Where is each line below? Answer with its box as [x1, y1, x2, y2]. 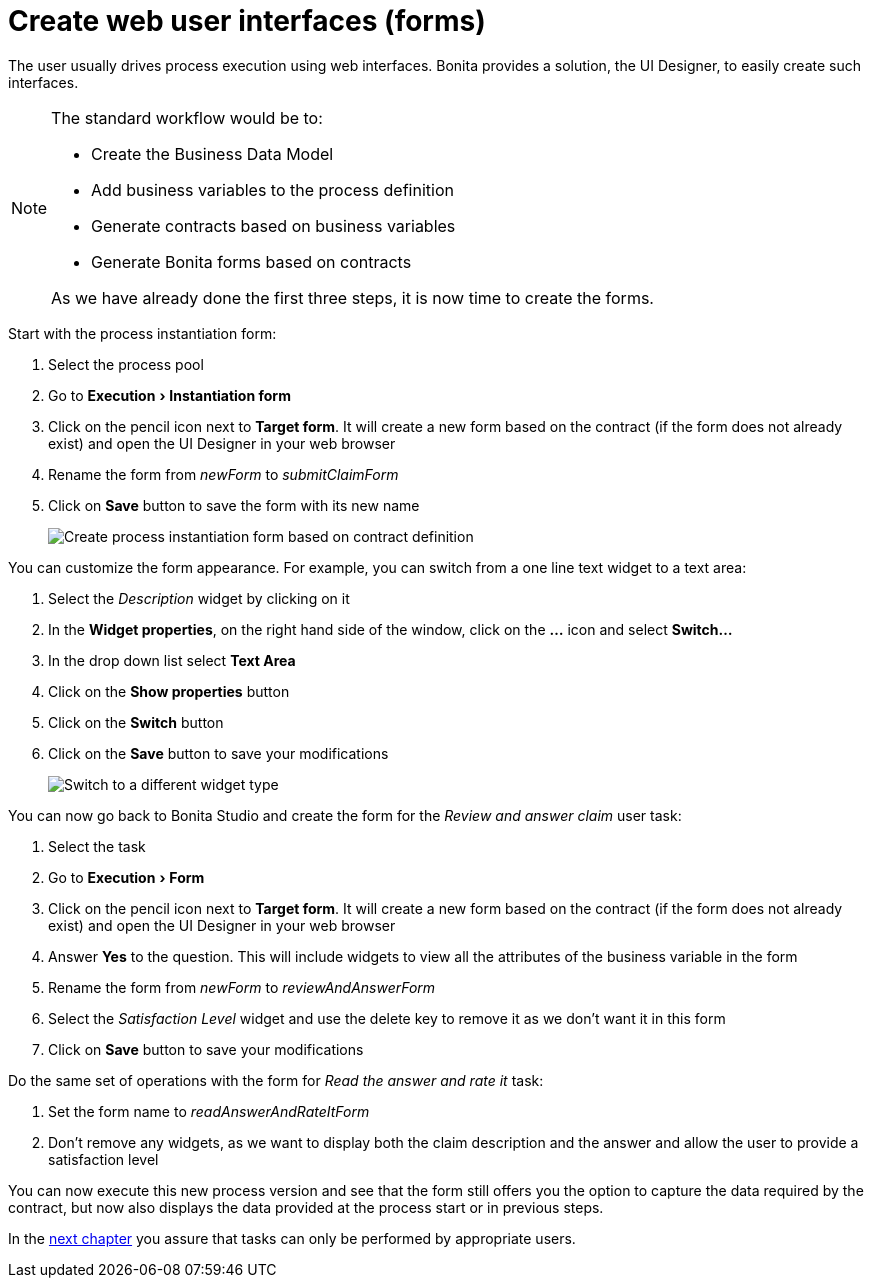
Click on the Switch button [48, 713, 224, 731]
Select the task [48, 837, 146, 855]
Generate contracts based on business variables [91, 215, 456, 236]
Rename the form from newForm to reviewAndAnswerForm [48, 978, 436, 996]
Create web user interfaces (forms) [8, 4, 486, 38]
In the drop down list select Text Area [48, 651, 296, 669]
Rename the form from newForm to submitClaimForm [48, 465, 399, 483]
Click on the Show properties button [48, 682, 290, 700]
